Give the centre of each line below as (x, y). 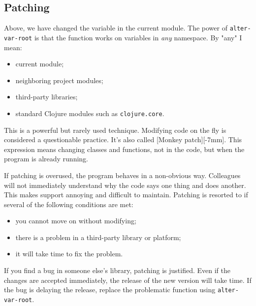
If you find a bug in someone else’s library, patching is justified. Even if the (117, 270)
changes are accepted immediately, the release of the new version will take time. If (128, 280)
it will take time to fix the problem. (69, 254)
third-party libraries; (47, 97)
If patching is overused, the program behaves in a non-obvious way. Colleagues (122, 175)
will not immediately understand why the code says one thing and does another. (125, 185)
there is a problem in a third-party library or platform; (98, 237)
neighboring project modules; (59, 80)
